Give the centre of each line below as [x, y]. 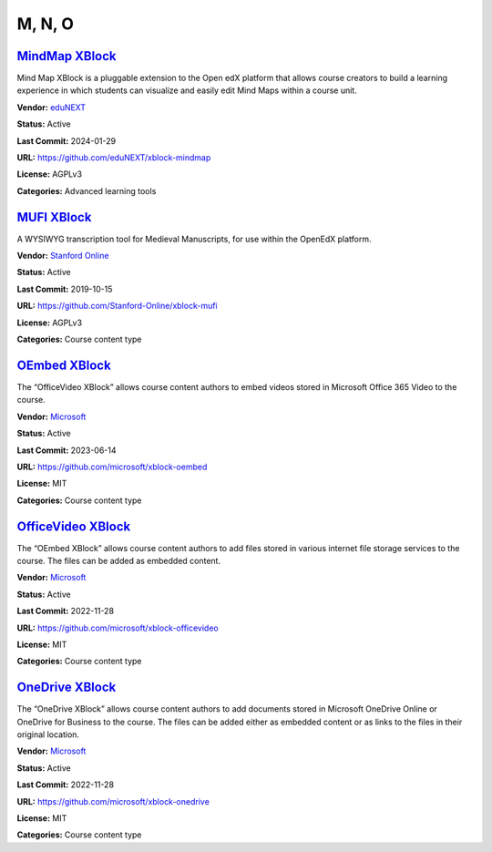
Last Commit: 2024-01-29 [67, 140]
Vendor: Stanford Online [63, 256]
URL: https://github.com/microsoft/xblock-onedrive [113, 801]
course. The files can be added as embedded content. [119, 560]
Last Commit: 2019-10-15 [65, 289]
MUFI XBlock [54, 217]
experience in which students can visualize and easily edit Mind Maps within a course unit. [187, 90]
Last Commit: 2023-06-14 [67, 450]
